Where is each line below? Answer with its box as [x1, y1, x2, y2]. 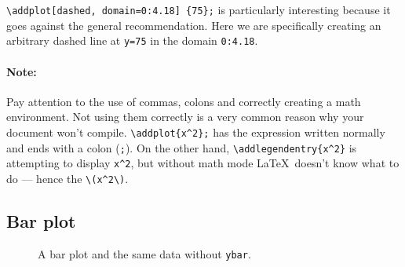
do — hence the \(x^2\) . [6, 170, 129, 186]
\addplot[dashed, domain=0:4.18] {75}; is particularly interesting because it [6, 2, 391, 17]
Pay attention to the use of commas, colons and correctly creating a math [6, 93, 361, 109]
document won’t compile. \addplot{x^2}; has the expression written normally [6, 123, 385, 140]
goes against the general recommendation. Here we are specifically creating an [6, 16, 381, 33]
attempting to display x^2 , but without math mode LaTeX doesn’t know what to [6, 155, 400, 171]
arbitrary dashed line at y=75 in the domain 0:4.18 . [6, 32, 258, 49]
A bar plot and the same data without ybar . [38, 245, 251, 262]
